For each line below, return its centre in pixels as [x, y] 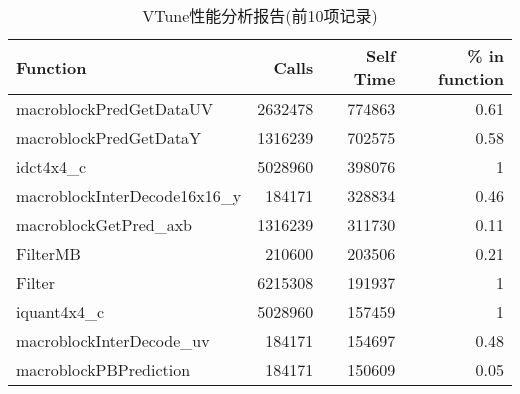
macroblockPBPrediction [103, 369]
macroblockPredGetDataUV [115, 108]
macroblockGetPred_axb [104, 224]
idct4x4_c [51, 166]
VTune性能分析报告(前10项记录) [260, 15]
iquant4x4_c [60, 311]
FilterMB [48, 253]
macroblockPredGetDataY [109, 137]
